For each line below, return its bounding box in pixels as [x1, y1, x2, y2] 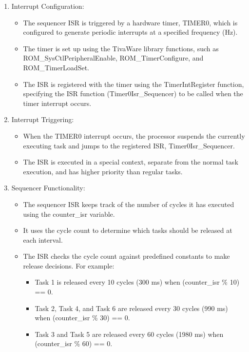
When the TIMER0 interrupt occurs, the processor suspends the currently [23, 130, 245, 141]
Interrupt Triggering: [11, 114, 74, 124]
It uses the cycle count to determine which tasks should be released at [23, 225, 232, 235]
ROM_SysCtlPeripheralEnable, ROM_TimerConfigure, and [23, 53, 204, 63]
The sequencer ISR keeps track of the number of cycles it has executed [23, 199, 234, 209]
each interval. [23, 234, 63, 245]
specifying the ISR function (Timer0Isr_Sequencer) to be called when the [23, 88, 243, 99]
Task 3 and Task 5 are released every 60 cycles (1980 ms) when [35, 329, 224, 339]
